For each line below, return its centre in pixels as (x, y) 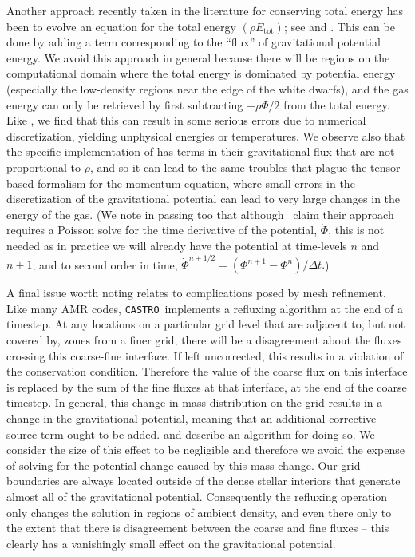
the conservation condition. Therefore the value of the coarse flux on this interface (207, 371)
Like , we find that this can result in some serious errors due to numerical (186, 120)
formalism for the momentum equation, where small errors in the (196, 183)
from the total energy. (337, 104)
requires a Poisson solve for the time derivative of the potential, (162, 230)
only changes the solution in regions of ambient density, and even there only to (199, 512)
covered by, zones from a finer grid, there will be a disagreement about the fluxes (204, 340)
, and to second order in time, (105, 264)
